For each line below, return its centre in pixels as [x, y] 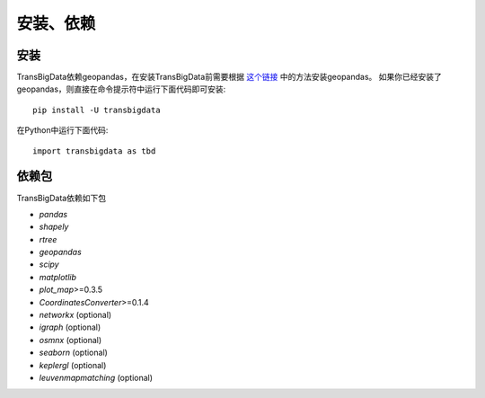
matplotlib [57, 277]
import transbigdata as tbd [94, 151]
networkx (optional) [75, 315]
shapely [54, 227]
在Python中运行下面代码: [62, 130]
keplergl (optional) [73, 365]
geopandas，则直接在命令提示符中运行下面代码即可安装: [121, 89]
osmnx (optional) [71, 340]
